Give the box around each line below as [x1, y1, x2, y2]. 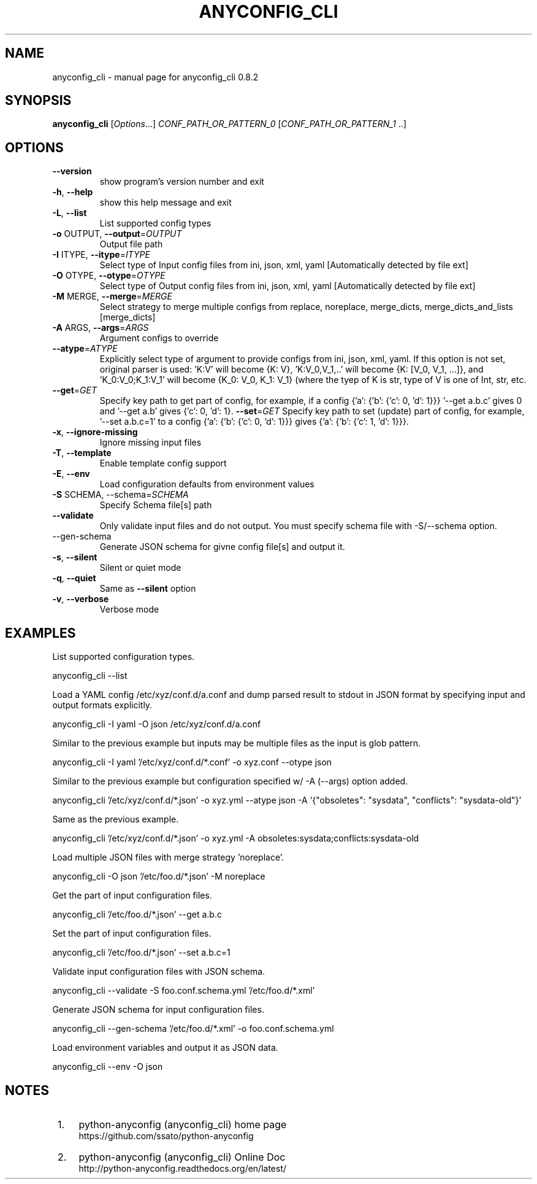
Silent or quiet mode [99, 562, 181, 573]
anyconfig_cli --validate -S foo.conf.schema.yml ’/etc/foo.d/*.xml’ [52, 985, 315, 996]
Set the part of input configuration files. [52, 928, 211, 939]
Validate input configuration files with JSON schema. [52, 966, 265, 977]
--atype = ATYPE [52, 343, 118, 354]
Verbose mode [99, 604, 159, 615]
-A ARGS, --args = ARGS [52, 322, 149, 333]
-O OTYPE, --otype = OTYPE [52, 270, 166, 281]
